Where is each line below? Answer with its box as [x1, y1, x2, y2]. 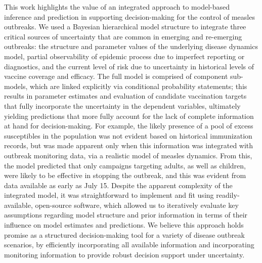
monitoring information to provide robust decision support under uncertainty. [4, 249, 245, 259]
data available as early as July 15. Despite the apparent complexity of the [4, 180, 233, 190]
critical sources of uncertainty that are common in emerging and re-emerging [4, 31, 242, 41]
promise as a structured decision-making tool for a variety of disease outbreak [4, 229, 245, 240]
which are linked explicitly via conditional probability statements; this [30, 80, 247, 91]
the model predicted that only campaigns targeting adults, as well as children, [4, 160, 246, 170]
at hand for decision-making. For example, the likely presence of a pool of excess [4, 120, 253, 131]
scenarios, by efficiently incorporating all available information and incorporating [4, 239, 254, 250]
